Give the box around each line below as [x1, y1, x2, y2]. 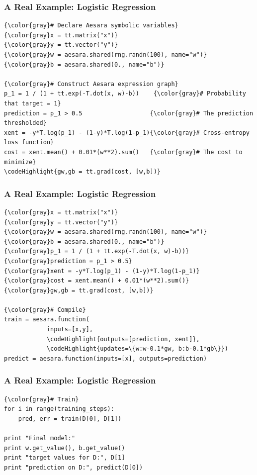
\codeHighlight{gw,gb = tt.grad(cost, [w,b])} [4, 168, 161, 176]
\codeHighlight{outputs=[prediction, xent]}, [46, 335, 200, 343]
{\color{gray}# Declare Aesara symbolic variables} [4, 22, 178, 29]
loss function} [4, 139, 54, 146]
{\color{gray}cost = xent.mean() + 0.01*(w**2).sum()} [4, 277, 189, 285]
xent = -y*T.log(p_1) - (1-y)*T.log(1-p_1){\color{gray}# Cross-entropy [4, 129, 250, 136]
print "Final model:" [4, 435, 76, 442]
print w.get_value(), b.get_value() [4, 444, 125, 452]
